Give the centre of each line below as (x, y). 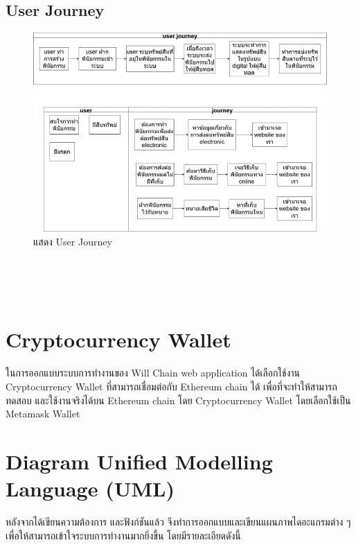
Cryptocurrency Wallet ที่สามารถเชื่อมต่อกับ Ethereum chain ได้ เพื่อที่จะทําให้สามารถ (171, 386)
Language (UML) (90, 488)
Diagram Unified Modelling (139, 461)
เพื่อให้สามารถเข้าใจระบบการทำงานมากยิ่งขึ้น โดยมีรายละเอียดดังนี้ (123, 535)
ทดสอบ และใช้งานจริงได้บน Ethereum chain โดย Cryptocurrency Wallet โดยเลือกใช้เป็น (178, 400)
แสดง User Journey (73, 241)
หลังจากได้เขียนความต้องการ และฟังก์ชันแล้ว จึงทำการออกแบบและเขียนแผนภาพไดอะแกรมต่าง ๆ (178, 522)
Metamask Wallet (43, 414)
